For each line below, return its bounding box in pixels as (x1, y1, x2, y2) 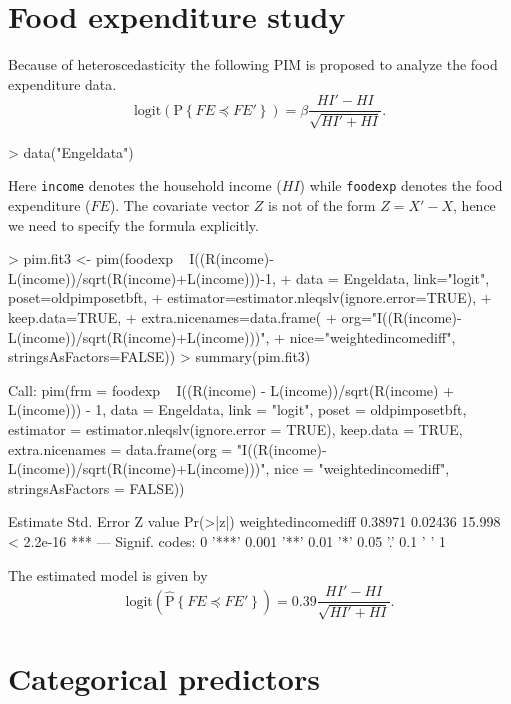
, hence (453, 195, 496, 216)
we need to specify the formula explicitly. (8, 214, 259, 235)
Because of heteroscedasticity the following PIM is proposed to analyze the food (8, 54, 498, 75)
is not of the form (268, 195, 376, 216)
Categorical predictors (8, 657, 320, 698)
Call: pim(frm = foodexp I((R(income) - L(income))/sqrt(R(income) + (8, 379, 455, 400)
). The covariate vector (109, 195, 250, 216)
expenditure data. (8, 73, 117, 94)
